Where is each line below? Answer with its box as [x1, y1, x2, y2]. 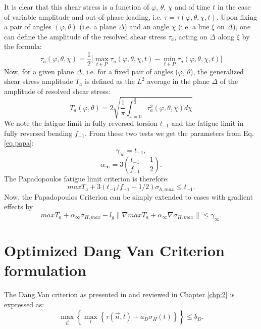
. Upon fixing [216, 11, 257, 22]
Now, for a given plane [4, 66, 74, 76]
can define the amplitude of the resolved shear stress [4, 31, 166, 41]
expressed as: [4, 299, 44, 309]
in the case [217, 2, 251, 12]
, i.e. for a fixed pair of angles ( [82, 66, 178, 76]
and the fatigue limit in [171, 117, 244, 128]
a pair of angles [4, 21, 51, 32]
